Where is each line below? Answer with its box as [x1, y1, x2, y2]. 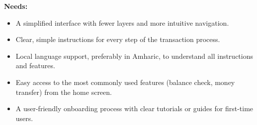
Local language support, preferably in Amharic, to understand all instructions [15, 50, 253, 61]
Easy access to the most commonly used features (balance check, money [15, 77, 235, 87]
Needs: [4, 1, 28, 11]
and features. [15, 60, 55, 71]
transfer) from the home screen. [15, 86, 112, 97]
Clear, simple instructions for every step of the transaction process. [15, 34, 220, 44]
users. [15, 113, 33, 123]
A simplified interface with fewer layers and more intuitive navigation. [15, 17, 229, 28]
